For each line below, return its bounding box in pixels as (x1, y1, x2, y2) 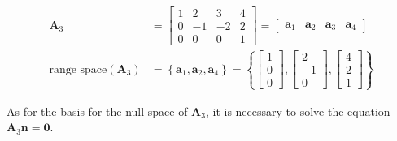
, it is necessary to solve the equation (205, 102, 390, 119)
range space (49, 63, 107, 75)
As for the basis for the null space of (7, 102, 188, 119)
